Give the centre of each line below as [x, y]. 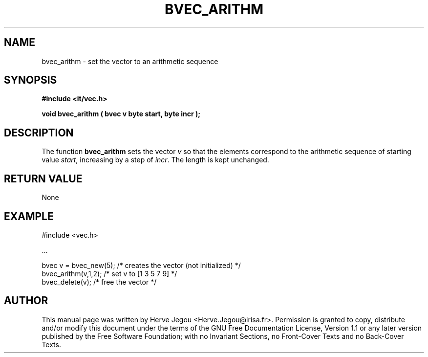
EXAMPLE [29, 216]
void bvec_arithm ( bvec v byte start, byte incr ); [121, 114]
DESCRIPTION [39, 133]
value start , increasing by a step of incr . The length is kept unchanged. [155, 160]
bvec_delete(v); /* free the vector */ [99, 282]
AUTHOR [26, 301]
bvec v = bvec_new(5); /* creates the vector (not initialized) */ [141, 265]
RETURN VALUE [43, 178]
